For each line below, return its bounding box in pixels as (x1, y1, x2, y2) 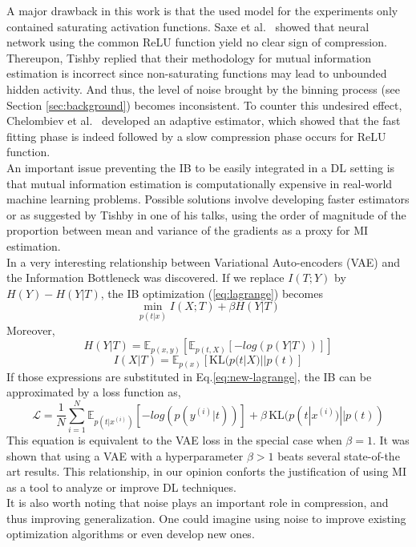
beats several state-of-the (277, 447, 400, 464)
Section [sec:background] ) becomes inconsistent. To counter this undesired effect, (6, 96, 402, 113)
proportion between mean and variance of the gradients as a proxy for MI (6, 222, 369, 239)
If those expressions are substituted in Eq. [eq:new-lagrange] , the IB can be (6, 368, 372, 384)
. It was (372, 431, 410, 448)
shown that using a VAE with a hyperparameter (6, 447, 244, 464)
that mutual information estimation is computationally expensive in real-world (6, 175, 393, 191)
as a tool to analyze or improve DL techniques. (6, 478, 236, 495)
